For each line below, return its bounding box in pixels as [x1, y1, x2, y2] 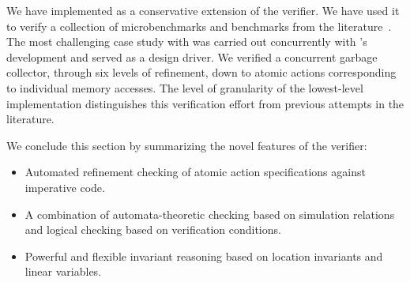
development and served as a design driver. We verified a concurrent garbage [6, 48, 378, 65]
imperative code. [24, 179, 105, 195]
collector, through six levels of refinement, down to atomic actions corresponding [6, 64, 397, 81]
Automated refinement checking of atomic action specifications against [24, 164, 366, 180]
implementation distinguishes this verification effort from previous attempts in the [6, 95, 404, 111]
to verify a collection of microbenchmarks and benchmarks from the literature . [6, 17, 392, 34]
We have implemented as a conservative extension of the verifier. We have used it [6, 2, 400, 18]
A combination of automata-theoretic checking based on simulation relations [24, 205, 395, 222]
